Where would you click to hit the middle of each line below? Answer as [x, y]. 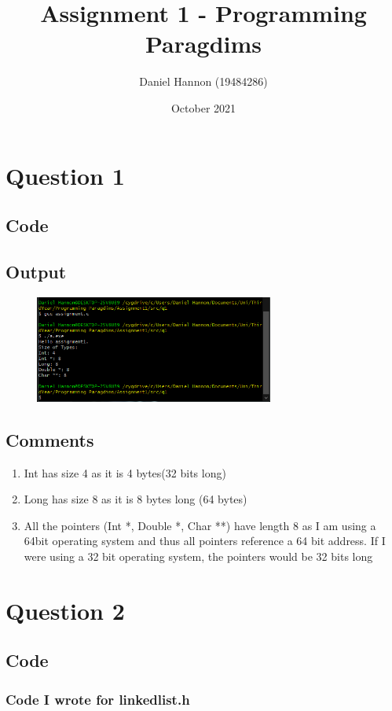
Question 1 [65, 175]
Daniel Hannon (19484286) [203, 81]
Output [36, 271]
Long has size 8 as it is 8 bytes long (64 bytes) [136, 499]
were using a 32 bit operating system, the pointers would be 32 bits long [198, 556]
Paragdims [203, 44]
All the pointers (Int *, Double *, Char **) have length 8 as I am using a [200, 525]
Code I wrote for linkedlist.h [98, 699]
